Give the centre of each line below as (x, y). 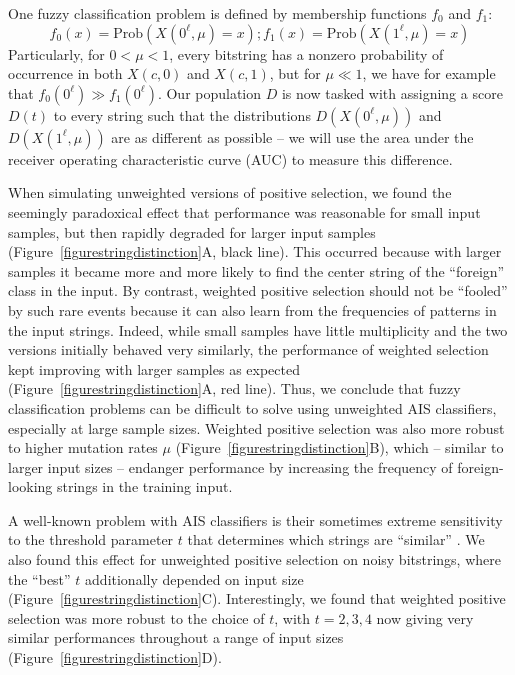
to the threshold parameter (91, 539)
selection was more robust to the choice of (136, 617)
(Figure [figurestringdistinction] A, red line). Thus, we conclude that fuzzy (234, 388)
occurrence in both (65, 73)
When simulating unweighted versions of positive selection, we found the (230, 192)
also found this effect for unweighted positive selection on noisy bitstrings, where (254, 559)
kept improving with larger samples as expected (154, 368)
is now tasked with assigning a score (392, 92)
